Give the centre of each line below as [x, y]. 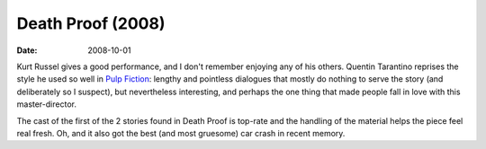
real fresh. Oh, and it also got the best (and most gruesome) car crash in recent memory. [181, 133]
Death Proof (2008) [91, 23]
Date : [27, 50]
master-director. [46, 104]
